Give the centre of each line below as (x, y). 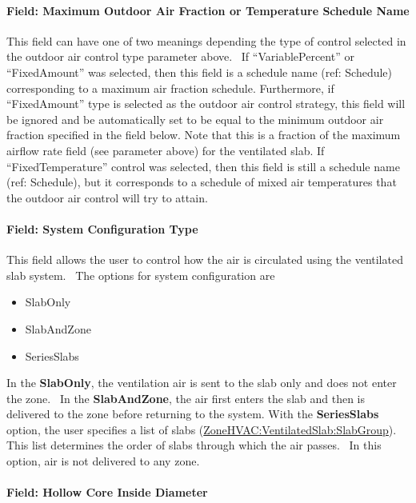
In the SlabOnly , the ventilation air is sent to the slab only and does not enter (202, 383)
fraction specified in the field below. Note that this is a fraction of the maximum (204, 135)
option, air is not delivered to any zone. (103, 461)
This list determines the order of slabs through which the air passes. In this (194, 445)
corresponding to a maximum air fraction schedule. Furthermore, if (170, 88)
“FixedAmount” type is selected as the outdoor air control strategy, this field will (206, 104)
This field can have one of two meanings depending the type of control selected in (206, 40)
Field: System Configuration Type (102, 228)
